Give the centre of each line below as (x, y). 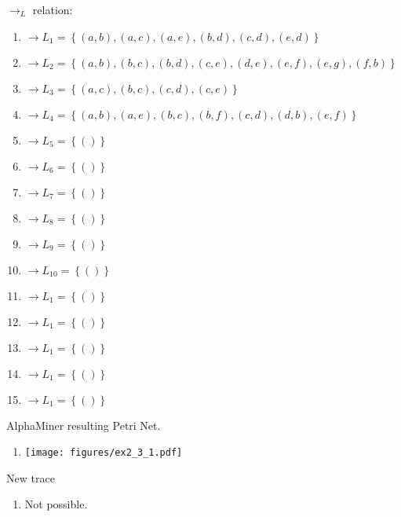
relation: (53, 9)
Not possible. (56, 504)
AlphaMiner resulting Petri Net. (84, 425)
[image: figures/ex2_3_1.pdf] (104, 453)
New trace (31, 477)
